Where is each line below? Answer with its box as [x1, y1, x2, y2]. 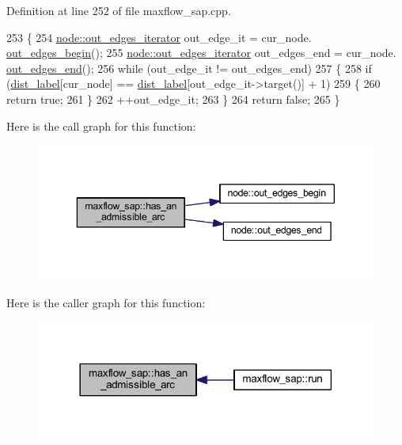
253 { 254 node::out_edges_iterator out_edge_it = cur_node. [6, 29, 312, 45]
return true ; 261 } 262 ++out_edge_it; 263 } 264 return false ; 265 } [6, 90, 340, 107]
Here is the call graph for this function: [6, 117, 196, 134]
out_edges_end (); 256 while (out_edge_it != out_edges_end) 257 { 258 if [6, 59, 372, 76]
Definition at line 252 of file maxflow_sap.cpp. [6, 2, 231, 18]
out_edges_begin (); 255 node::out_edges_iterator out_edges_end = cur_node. [6, 44, 396, 61]
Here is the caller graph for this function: [6, 294, 206, 310]
